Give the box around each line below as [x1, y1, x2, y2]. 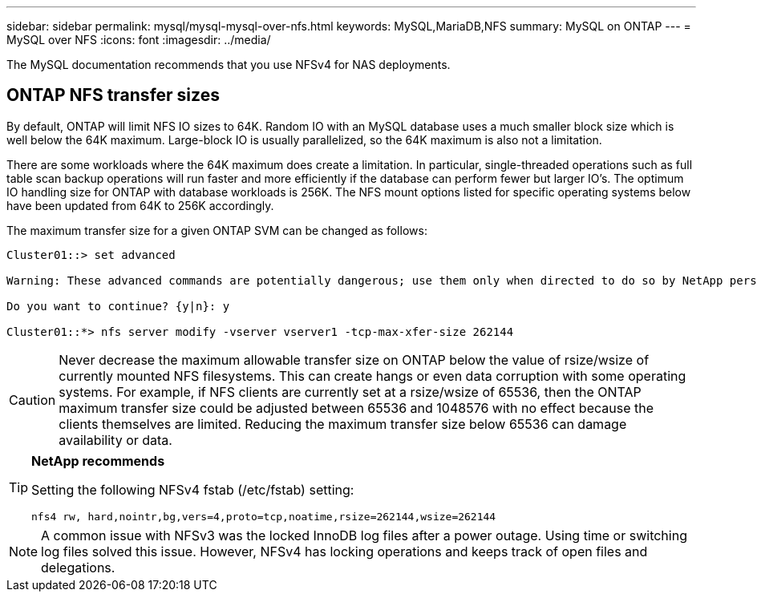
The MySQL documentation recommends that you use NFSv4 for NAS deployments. [6, 58, 451, 71]
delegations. [41, 559, 115, 576]
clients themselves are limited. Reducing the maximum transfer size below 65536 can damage [59, 415, 627, 432]
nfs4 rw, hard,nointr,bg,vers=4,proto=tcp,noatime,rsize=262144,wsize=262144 [31, 510, 496, 523]
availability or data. [59, 431, 172, 448]
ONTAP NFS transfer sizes [6, 85, 220, 106]
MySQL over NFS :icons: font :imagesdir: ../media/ [6, 33, 271, 46]
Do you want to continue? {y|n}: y [6, 299, 230, 313]
